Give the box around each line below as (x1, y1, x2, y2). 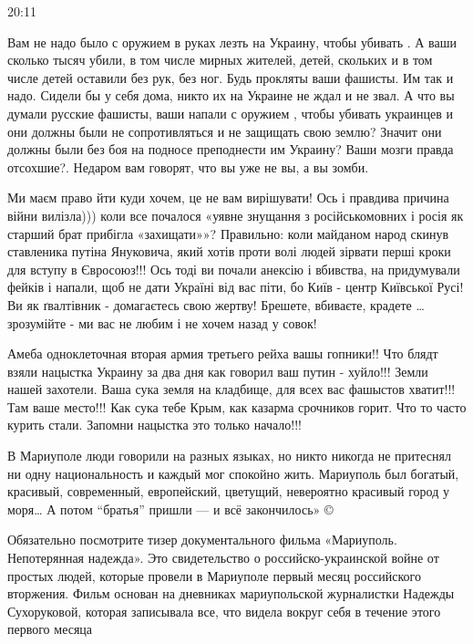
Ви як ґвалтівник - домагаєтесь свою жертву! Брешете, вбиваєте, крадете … (7, 295, 425, 314)
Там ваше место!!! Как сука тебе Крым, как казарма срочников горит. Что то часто (7, 397, 467, 416)
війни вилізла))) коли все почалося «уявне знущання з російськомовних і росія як (7, 205, 464, 224)
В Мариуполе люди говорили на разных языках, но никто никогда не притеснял (7, 446, 451, 465)
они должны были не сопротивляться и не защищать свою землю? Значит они (7, 121, 442, 140)
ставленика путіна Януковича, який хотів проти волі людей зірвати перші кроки (7, 242, 451, 261)
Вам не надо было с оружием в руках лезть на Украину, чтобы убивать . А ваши (7, 32, 458, 51)
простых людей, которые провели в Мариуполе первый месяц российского (7, 566, 422, 585)
